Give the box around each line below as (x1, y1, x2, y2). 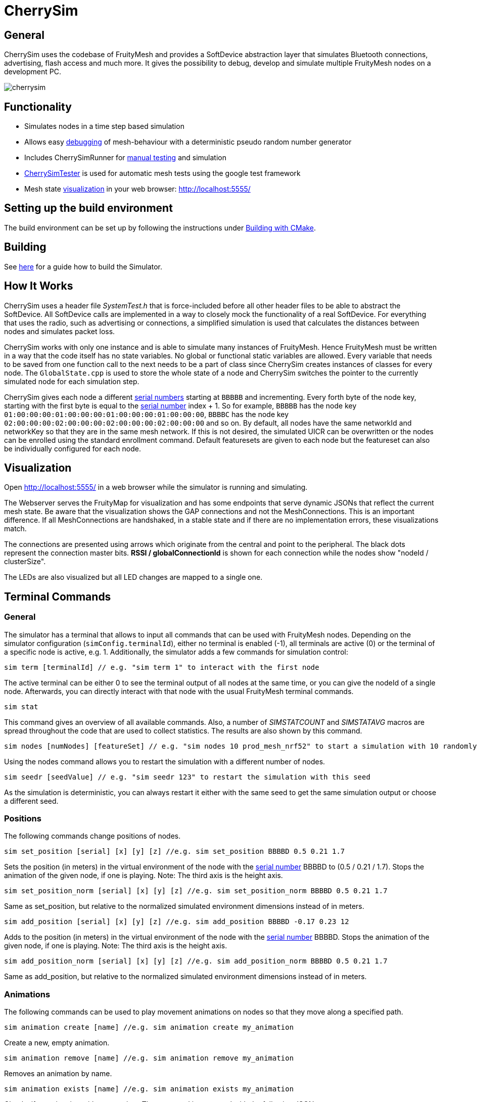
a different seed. (4, 796, 59, 805)
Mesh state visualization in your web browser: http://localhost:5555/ (24, 185, 251, 194)
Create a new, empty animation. (4, 1038, 110, 1047)
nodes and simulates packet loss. (4, 327, 115, 336)
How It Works (4, 280, 73, 293)
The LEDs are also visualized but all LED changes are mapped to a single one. (4, 573, 263, 582)
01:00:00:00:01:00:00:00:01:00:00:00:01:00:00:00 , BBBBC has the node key (4, 409, 289, 419)
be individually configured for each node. (4, 444, 141, 453)
